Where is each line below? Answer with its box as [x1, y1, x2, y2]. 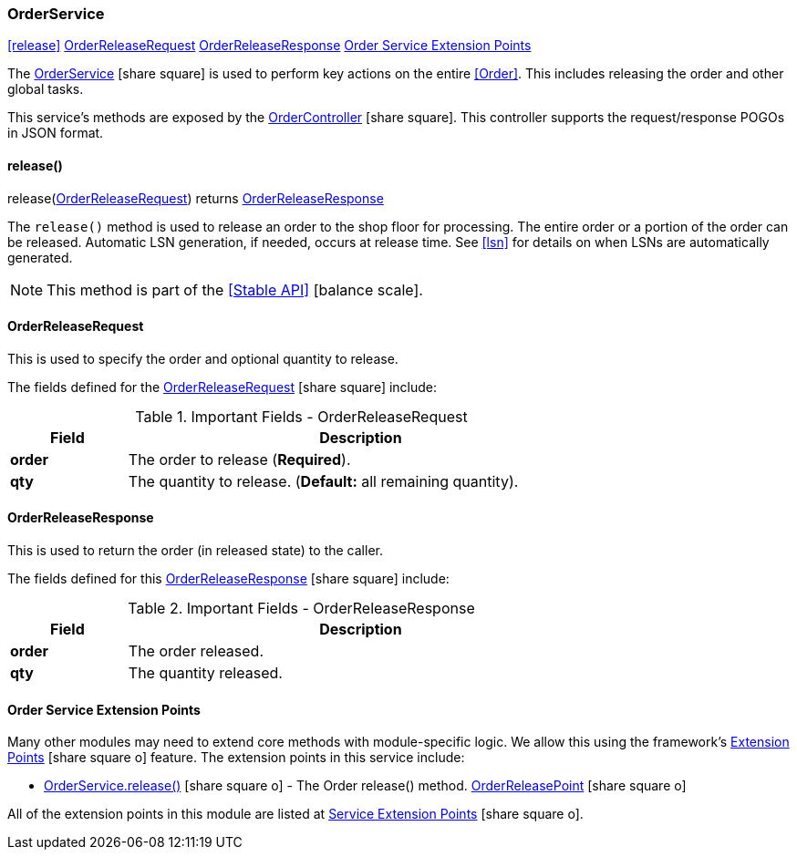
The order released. [128, 642, 264, 661]
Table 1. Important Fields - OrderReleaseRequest [135, 407, 468, 426]
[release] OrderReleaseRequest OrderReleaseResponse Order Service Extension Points [7, 37, 532, 54]
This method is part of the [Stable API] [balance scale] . [47, 280, 423, 299]
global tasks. [7, 81, 84, 98]
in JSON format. [7, 125, 104, 141]
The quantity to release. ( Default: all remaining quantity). [128, 471, 519, 490]
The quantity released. [128, 664, 283, 683]
